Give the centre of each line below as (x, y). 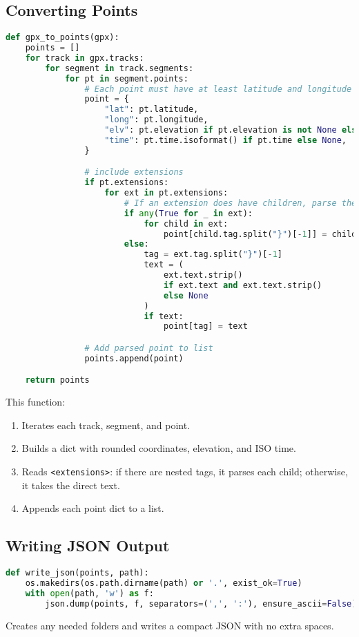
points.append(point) (134, 358)
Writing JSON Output (88, 545)
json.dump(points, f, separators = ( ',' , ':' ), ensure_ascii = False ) (201, 603)
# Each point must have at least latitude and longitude (218, 89)
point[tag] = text (206, 326)
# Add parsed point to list (149, 349)
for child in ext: (186, 224)
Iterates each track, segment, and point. (106, 425)
